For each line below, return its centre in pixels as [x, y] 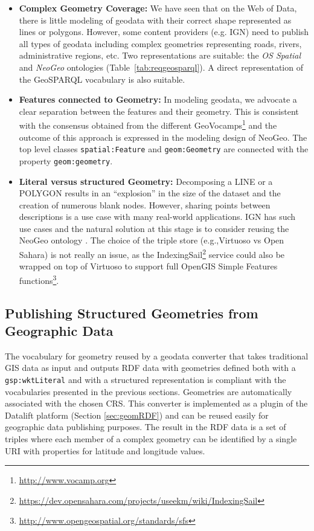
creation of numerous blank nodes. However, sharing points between [145, 204]
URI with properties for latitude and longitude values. [105, 450]
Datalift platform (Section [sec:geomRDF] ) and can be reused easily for [137, 415]
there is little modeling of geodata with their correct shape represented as [155, 20]
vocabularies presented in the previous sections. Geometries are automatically [149, 391]
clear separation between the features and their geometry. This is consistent [159, 111]
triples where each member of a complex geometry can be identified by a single [151, 438]
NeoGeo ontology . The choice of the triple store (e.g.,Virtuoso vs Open [152, 240]
